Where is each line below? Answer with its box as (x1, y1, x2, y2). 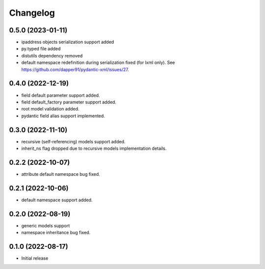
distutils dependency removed (21, 53, 83, 58)
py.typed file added (21, 46, 61, 52)
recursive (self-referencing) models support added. (21, 138, 126, 144)
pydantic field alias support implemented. (21, 113, 105, 119)
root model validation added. (21, 106, 79, 112)
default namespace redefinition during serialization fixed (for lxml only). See (21, 59, 175, 66)
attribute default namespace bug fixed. (21, 171, 100, 177)
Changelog (9, 7, 55, 18)
